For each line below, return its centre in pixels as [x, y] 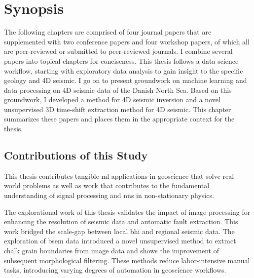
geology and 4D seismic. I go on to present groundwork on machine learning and [126, 80]
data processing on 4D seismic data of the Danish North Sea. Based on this [118, 90]
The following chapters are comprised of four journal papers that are [108, 32]
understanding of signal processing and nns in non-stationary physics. [109, 195]
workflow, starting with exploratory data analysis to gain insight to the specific [124, 70]
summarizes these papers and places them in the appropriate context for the [119, 119]
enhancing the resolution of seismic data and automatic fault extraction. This [121, 221]
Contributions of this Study [76, 155]
